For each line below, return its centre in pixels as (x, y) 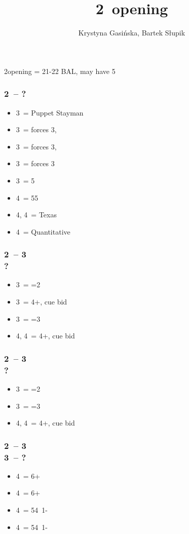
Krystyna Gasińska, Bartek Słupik (132, 33)
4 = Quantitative (43, 231)
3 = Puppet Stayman (50, 112)
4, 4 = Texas (36, 215)
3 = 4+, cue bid (42, 302)
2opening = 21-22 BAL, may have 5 (60, 71)
